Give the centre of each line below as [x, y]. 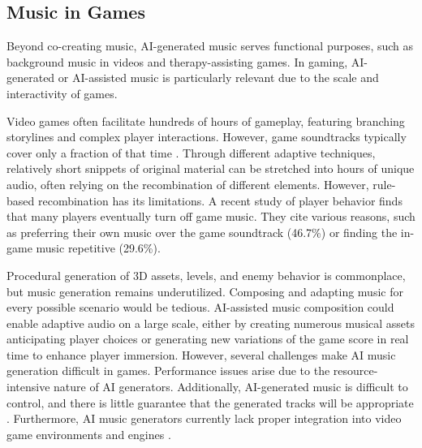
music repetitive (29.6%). [98, 248]
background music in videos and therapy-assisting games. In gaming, [177, 61]
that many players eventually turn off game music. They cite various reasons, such [211, 216]
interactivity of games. [62, 93]
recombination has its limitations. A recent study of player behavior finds [220, 200]
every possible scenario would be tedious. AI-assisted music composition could [200, 307]
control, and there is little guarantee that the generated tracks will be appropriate [210, 402]
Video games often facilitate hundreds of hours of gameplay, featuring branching [206, 121]
